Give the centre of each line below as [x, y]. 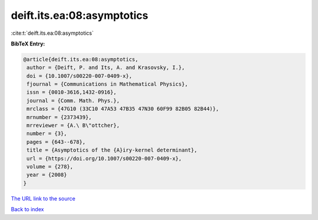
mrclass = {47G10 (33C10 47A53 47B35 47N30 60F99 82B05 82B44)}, [123, 109]
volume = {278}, [50, 167]
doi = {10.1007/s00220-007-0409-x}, [79, 76]
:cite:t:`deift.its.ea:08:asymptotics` [52, 33]
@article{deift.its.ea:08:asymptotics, [81, 59]
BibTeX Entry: [28, 44]
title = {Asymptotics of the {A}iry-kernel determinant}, [112, 150]
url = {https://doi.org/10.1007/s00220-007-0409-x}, [104, 158]
